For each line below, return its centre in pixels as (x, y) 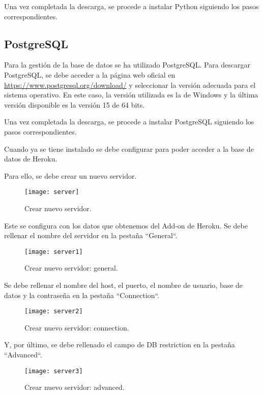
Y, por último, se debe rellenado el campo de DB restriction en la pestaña (120, 344)
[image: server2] (54, 311)
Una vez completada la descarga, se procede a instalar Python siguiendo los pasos (131, 6)
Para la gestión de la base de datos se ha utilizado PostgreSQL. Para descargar (127, 65)
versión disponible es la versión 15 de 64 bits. (75, 104)
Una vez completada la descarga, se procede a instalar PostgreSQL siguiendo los (129, 122)
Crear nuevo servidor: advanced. (75, 387)
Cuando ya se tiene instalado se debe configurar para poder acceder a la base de (129, 149)
